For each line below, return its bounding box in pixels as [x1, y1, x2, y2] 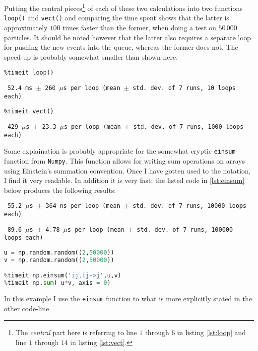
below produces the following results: [4, 184, 116, 195]
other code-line [4, 303, 49, 313]
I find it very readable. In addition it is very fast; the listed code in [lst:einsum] [4, 175, 245, 185]
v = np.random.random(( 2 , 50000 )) [4, 256, 114, 263]
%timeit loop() [4, 69, 54, 77]
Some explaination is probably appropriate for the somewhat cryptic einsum [4, 146, 236, 156]
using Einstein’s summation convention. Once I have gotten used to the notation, [4, 165, 251, 175]
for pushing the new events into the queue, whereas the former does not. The [4, 42, 238, 52]
